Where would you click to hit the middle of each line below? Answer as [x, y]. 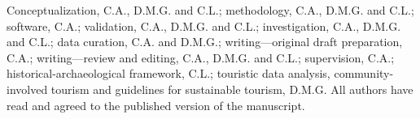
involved [27, 89]
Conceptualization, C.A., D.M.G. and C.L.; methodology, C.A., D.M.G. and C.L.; [210, 10]
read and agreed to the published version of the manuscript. [156, 105]
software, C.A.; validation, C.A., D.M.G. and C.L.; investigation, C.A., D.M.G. [204, 25]
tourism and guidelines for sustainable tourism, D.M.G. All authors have [232, 89]
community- [364, 73]
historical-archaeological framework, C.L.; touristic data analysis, [168, 73]
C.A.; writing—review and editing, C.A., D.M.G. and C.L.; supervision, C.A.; [201, 57]
